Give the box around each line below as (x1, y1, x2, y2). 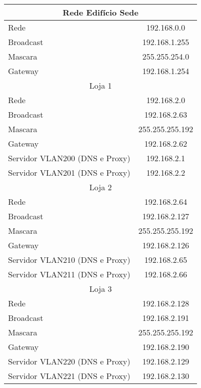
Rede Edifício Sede (63, 7, 139, 18)
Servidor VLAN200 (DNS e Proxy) (8, 152, 130, 164)
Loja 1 (89, 80, 112, 91)
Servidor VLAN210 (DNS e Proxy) (8, 254, 130, 265)
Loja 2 (89, 181, 112, 193)
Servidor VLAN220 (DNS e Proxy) (8, 355, 130, 367)
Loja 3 (89, 283, 112, 294)
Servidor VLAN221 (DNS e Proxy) (8, 370, 130, 381)
